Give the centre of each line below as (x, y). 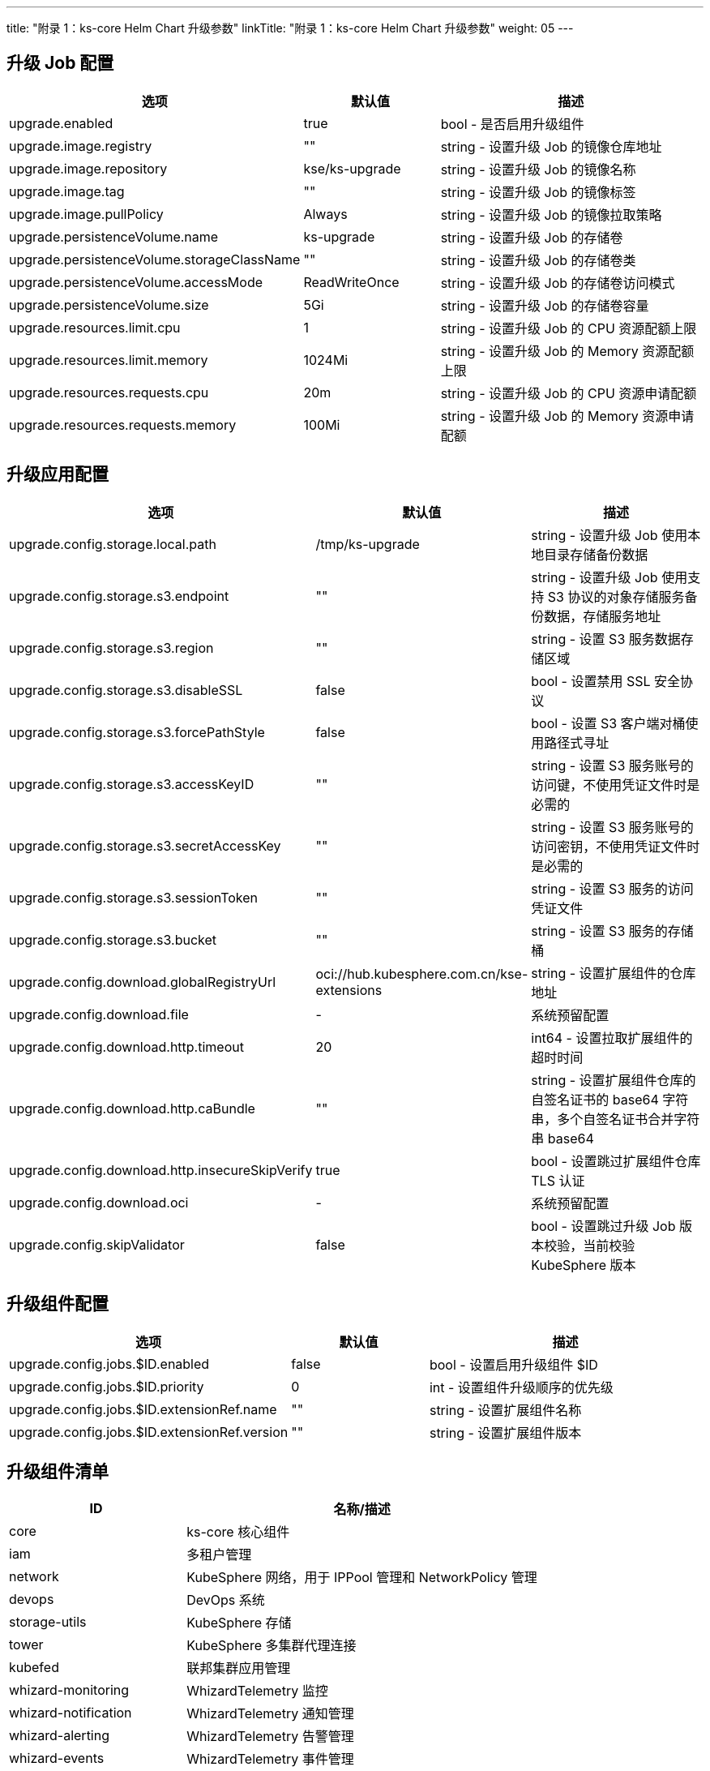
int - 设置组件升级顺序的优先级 (521, 1387)
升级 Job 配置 (60, 63)
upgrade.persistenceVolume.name (114, 236)
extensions (349, 990)
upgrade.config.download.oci (99, 1202)
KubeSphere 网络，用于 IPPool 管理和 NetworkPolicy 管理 (362, 1578)
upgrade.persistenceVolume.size (109, 304)
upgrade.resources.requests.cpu (109, 392)
